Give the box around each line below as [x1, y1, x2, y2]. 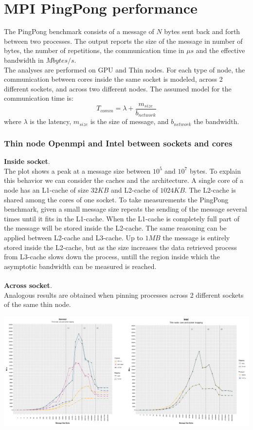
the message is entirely [163, 232, 230, 242]
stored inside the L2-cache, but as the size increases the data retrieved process [4, 242, 237, 252]
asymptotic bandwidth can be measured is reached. [4, 261, 157, 271]
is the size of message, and [90, 116, 169, 126]
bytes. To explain [189, 165, 241, 176]
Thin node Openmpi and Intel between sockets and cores [4, 137, 233, 149]
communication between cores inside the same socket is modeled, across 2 [4, 74, 223, 84]
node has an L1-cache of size [4, 184, 89, 195]
